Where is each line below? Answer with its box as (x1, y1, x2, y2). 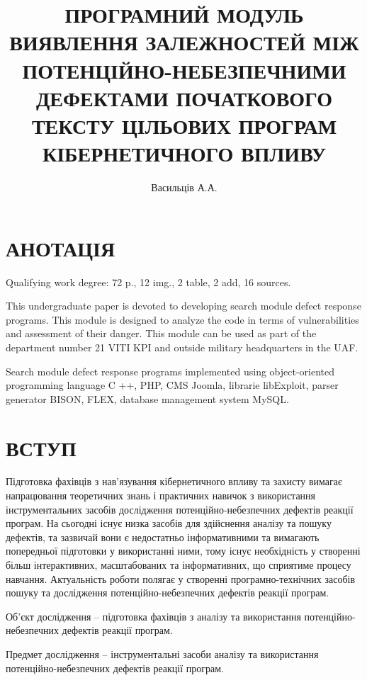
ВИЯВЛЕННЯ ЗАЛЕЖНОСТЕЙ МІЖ (9, 28, 359, 57)
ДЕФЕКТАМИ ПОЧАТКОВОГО (36, 83, 332, 112)
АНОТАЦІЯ (6, 233, 115, 262)
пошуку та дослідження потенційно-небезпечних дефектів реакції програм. (6, 585, 329, 600)
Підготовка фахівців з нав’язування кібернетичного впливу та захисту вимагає (6, 474, 342, 489)
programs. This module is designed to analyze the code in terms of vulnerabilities (6, 312, 359, 327)
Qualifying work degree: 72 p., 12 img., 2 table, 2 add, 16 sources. (6, 274, 291, 289)
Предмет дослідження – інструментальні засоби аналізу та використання (6, 647, 319, 661)
